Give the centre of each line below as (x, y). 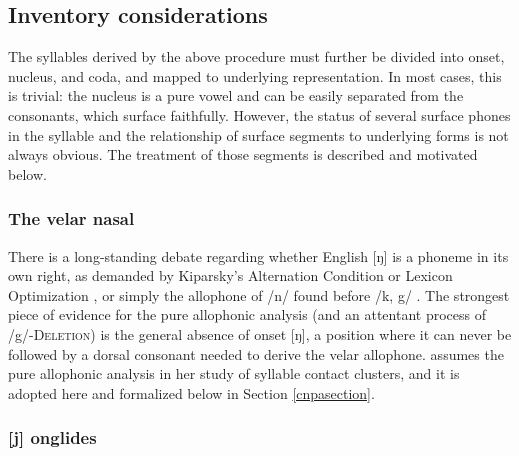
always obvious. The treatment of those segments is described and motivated (243, 154)
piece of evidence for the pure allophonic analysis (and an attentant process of (247, 314)
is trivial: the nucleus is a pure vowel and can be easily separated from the (236, 95)
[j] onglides (52, 437)
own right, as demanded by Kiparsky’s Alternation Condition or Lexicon (230, 275)
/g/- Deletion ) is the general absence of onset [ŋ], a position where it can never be (260, 333)
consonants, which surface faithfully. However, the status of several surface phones (259, 114)
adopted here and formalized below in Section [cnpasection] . (191, 392)
